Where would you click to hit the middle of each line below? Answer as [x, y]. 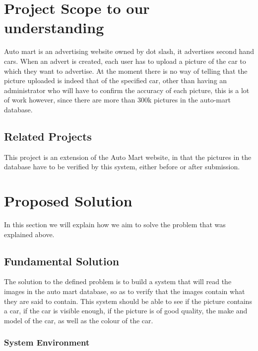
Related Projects [48, 136]
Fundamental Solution [62, 261]
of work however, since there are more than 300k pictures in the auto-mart [117, 100]
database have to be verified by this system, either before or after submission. [122, 167]
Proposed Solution [68, 201]
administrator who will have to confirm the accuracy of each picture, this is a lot [127, 90]
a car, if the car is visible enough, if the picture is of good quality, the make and [126, 311]
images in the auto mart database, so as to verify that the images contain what [125, 291]
